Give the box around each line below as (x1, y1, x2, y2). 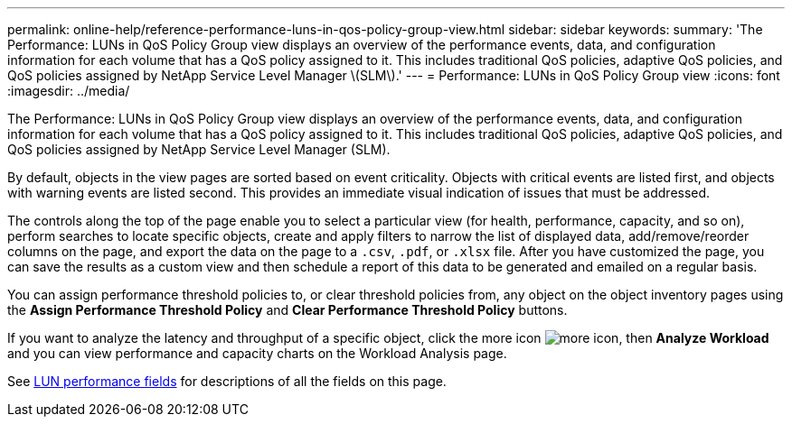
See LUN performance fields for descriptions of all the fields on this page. (7, 373, 447, 389)
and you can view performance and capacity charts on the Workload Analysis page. (7, 346, 507, 361)
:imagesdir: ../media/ (7, 83, 130, 98)
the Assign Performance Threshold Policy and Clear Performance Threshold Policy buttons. (7, 302, 568, 318)
